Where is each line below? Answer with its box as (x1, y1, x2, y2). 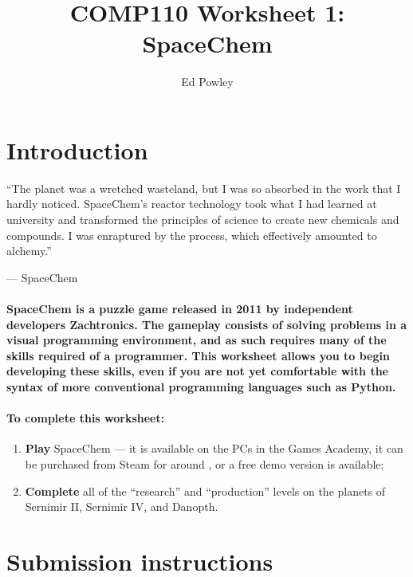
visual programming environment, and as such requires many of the (6, 332, 387, 348)
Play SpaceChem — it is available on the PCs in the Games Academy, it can (25, 440, 403, 457)
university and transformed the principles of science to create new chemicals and (6, 211, 399, 228)
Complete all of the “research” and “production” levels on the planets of (25, 482, 386, 499)
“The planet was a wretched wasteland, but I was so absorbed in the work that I (6, 179, 401, 196)
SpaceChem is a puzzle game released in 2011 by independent (6, 300, 353, 316)
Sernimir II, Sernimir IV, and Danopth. (25, 498, 218, 515)
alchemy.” (6, 242, 52, 259)
